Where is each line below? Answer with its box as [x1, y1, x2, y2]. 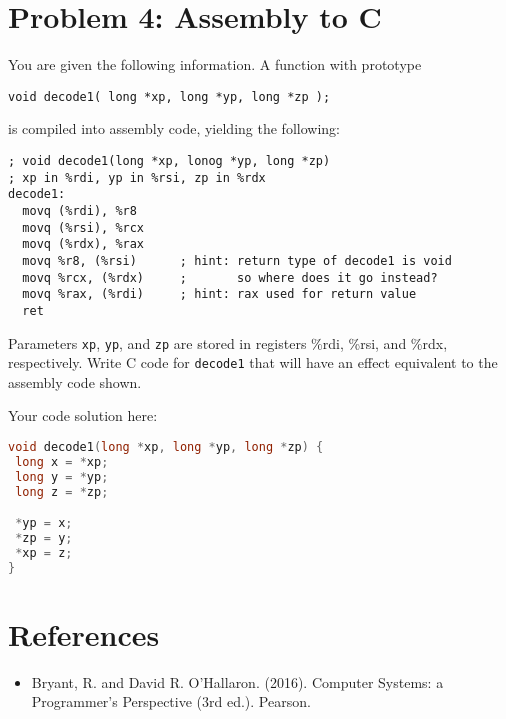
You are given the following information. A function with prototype [8, 54, 422, 75]
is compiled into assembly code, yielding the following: [8, 118, 340, 139]
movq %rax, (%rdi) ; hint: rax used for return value [22, 287, 417, 302]
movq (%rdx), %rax [22, 237, 145, 252]
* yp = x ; [15, 516, 73, 531]
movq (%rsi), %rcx [22, 220, 145, 235]
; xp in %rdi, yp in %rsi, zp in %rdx [8, 170, 266, 185]
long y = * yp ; [15, 469, 109, 484]
